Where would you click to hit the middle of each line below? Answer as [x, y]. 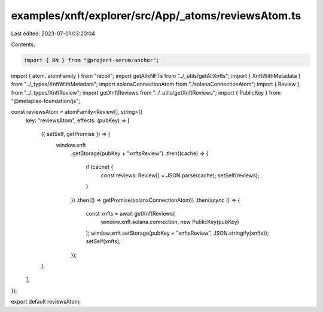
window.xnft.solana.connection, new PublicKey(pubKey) [170, 222]
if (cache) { [100, 167]
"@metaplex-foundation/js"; [45, 101]
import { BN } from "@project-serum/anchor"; [92, 60]
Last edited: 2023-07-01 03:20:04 [53, 34]
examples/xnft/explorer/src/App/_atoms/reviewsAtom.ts [156, 16]
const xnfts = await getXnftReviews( [130, 213]
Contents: [23, 44]
